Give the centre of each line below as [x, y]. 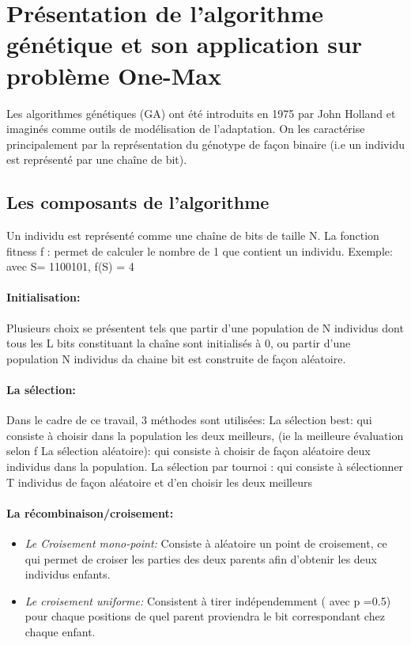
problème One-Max [114, 75]
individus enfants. [68, 574]
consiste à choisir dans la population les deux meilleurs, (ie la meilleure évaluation [205, 435]
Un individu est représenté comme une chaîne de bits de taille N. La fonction [193, 235]
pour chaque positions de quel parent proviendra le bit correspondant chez [205, 616]
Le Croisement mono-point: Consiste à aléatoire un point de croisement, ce [206, 543]
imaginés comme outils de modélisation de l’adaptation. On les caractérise [186, 129]
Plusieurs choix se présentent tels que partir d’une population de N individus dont [205, 327]
